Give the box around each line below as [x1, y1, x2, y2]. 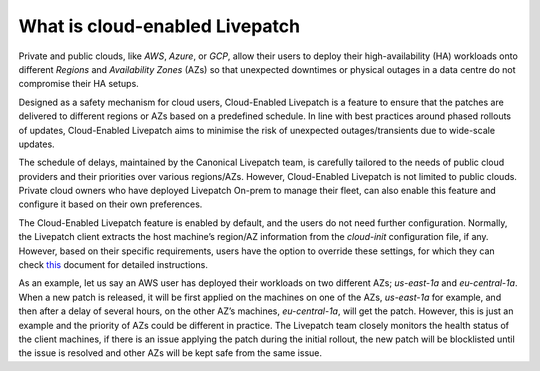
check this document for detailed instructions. [18, 259, 209, 271]
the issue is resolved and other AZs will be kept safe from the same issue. [18, 347, 323, 359]
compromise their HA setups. [18, 78, 139, 90]
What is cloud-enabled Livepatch [18, 15, 300, 37]
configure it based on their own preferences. [18, 198, 203, 210]
